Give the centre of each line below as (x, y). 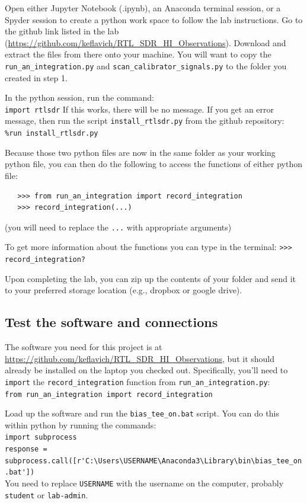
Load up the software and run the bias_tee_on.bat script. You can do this (142, 413)
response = (26, 449)
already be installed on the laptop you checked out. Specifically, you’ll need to (146, 370)
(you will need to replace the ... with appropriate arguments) (118, 227)
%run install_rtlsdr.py (52, 134)
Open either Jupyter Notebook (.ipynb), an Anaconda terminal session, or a (143, 8)
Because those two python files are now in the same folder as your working (140, 152)
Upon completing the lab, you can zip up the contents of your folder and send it (151, 278)
